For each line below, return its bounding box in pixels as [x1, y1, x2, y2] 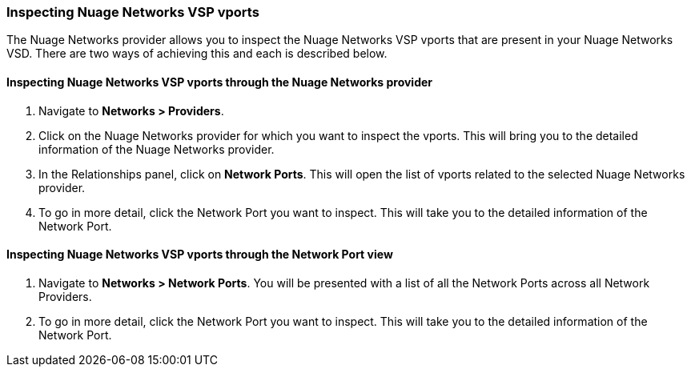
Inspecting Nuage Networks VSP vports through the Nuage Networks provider [6, 74, 433, 89]
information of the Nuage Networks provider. [38, 142, 275, 156]
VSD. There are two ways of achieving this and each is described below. [6, 46, 388, 61]
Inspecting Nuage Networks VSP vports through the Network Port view [6, 247, 393, 262]
